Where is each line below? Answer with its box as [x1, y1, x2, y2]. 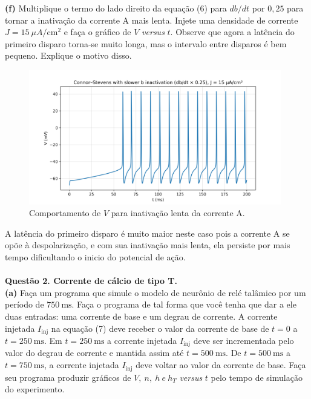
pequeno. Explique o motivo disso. [5, 49, 132, 62]
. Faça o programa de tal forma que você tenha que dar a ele [71, 298, 296, 311]
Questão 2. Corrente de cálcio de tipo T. [5, 274, 178, 287]
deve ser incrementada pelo [193, 334, 294, 347]
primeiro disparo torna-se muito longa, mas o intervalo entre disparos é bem [5, 37, 287, 50]
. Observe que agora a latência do [170, 25, 295, 38]
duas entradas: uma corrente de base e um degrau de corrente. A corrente [5, 309, 278, 322]
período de [5, 298, 44, 311]
